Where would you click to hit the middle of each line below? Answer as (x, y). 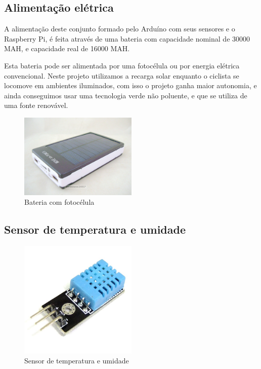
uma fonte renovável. (36, 105)
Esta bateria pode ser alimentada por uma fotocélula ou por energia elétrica (122, 65)
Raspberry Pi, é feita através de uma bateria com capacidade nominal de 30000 (127, 38)
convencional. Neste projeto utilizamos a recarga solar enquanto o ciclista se (122, 75)
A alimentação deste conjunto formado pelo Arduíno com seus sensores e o (120, 29)
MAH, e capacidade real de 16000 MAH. (67, 48)
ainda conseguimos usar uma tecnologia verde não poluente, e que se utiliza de (126, 95)
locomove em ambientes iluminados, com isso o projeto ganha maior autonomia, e (130, 85)
